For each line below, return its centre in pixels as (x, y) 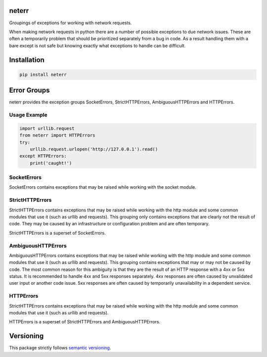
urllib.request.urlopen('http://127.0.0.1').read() (94, 149)
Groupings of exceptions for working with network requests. (70, 23)
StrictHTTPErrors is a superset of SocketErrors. (57, 233)
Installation (27, 60)
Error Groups (29, 90)
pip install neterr (43, 75)
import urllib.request (47, 128)
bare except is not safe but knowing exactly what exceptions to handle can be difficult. (97, 46)
